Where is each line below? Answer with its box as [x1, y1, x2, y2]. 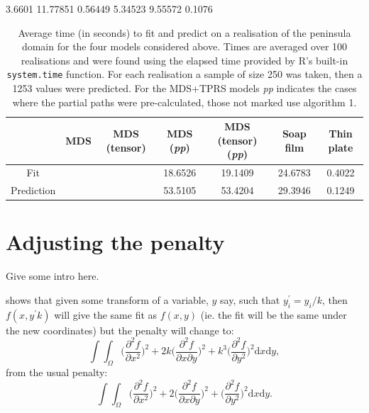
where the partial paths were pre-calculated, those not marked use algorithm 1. [12, 94, 357, 109]
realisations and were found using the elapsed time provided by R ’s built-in [21, 52, 348, 67]
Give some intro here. [6, 268, 99, 283]
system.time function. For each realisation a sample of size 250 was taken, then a [6, 67, 363, 81]
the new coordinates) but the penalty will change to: [6, 322, 234, 337]
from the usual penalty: [6, 365, 108, 380]
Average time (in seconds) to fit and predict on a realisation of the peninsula [18, 25, 351, 40]
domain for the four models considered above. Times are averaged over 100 [21, 39, 348, 54]
